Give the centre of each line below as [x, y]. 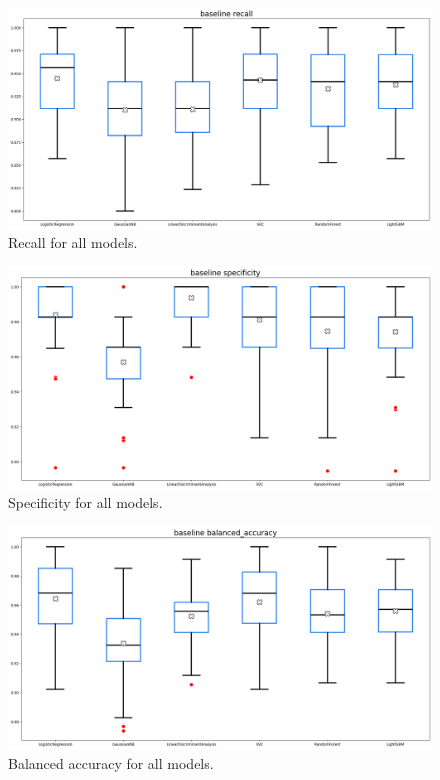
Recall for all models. [73, 242]
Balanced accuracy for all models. [111, 762]
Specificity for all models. [85, 502]
